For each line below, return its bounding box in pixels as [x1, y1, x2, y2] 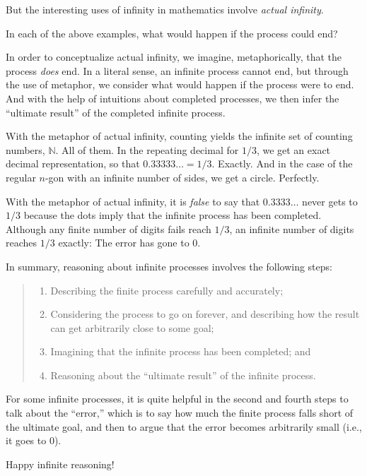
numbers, [6, 142, 45, 157]
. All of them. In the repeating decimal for [55, 142, 239, 157]
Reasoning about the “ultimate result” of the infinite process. [50, 367, 316, 382]
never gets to [302, 194, 358, 208]
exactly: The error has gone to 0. [58, 235, 201, 250]
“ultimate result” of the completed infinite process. [6, 105, 226, 119]
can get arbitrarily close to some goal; [50, 320, 214, 335]
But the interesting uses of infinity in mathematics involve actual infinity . [6, 2, 324, 16]
